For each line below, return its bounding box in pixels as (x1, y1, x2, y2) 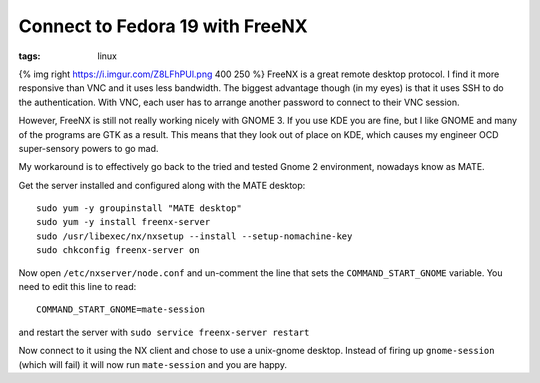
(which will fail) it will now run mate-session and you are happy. (18, 358, 287, 370)
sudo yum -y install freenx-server (36, 216, 211, 228)
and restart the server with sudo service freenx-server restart (18, 326, 310, 338)
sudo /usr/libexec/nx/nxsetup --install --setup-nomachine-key (36, 230, 353, 242)
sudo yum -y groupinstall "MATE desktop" (36, 203, 242, 214)
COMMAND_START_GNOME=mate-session (36, 304, 205, 315)
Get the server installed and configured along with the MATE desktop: (18, 179, 306, 191)
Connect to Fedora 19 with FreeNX (18, 15, 309, 37)
